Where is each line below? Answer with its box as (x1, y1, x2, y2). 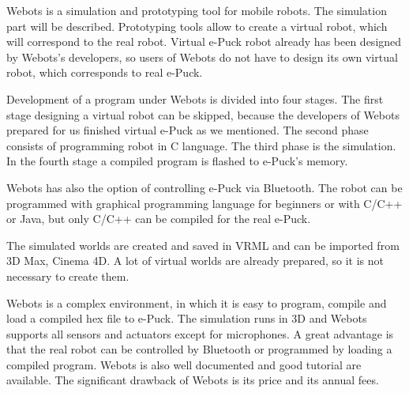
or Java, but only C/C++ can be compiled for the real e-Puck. (6, 210, 311, 227)
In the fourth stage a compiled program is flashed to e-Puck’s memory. (6, 153, 348, 169)
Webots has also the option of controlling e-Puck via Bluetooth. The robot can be (6, 179, 403, 195)
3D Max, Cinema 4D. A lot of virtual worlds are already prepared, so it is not (6, 252, 385, 269)
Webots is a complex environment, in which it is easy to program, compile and (6, 294, 387, 311)
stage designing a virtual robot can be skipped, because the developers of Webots (6, 106, 400, 123)
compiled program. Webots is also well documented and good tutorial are (6, 356, 362, 372)
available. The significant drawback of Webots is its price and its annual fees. (6, 372, 379, 388)
